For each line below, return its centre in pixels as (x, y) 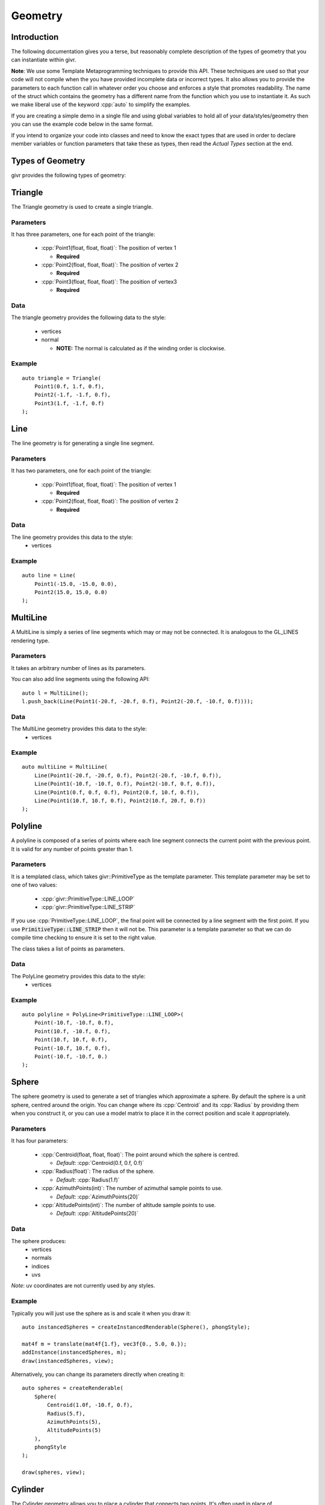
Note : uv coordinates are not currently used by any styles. (83, 1286)
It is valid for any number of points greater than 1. (72, 849)
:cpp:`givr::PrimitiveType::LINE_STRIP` (88, 907)
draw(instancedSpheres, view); (68, 1361)
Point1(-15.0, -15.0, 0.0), (76, 584)
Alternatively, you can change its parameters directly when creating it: (98, 1374)
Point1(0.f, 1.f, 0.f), (69, 386)
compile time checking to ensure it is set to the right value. (84, 938)
